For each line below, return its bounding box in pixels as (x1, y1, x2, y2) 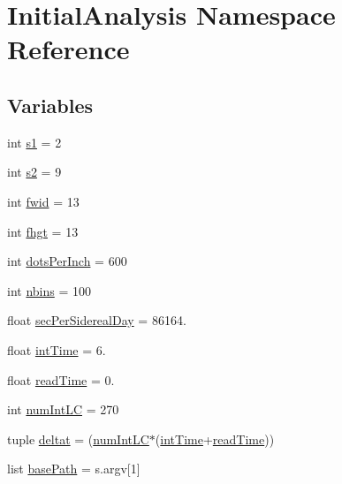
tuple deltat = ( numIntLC (7, 429, 149, 448)
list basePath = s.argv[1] (7, 459, 141, 478)
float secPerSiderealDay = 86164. (7, 311, 186, 329)
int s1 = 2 (7, 132, 62, 151)
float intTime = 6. (7, 340, 106, 359)
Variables (7, 91, 94, 118)
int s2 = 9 (7, 163, 62, 181)
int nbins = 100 (7, 281, 91, 299)
